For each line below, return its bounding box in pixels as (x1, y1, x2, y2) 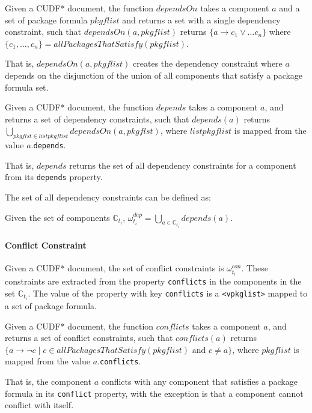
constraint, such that (5, 25, 81, 38)
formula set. (5, 80, 49, 93)
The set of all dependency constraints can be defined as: (5, 191, 211, 203)
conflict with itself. (5, 399, 74, 411)
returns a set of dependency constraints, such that (5, 112, 189, 125)
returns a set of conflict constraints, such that (5, 331, 173, 344)
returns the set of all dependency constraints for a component (69, 158, 296, 171)
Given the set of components (5, 211, 110, 223)
